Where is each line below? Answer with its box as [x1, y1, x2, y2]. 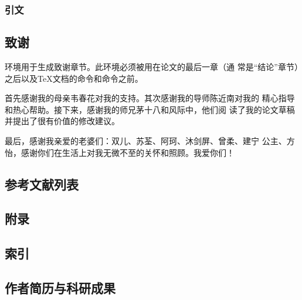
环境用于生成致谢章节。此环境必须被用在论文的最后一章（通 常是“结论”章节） [5, 61, 298, 73]
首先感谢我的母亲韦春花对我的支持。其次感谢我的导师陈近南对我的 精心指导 [5, 92, 295, 104]
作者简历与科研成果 [5, 278, 116, 296]
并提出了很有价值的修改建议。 [5, 115, 120, 127]
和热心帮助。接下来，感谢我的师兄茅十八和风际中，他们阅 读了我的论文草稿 [5, 103, 295, 115]
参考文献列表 [5, 175, 79, 193]
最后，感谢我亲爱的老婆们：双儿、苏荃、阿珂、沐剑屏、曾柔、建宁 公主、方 [5, 135, 295, 147]
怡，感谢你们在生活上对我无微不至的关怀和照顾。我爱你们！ [5, 146, 235, 158]
